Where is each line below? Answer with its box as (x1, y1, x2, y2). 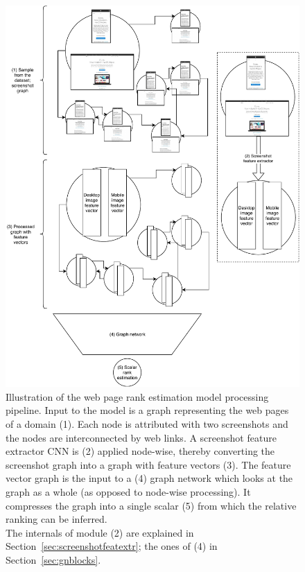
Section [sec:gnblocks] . (6, 553, 101, 566)
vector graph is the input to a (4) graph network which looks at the (6, 471, 293, 485)
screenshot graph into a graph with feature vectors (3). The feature (6, 457, 291, 471)
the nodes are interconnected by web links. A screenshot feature (6, 430, 277, 444)
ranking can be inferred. (6, 512, 107, 526)
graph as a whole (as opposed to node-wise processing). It (6, 485, 251, 499)
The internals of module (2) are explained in (6, 525, 194, 539)
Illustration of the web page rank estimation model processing (6, 389, 269, 404)
